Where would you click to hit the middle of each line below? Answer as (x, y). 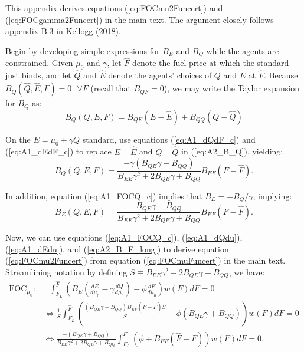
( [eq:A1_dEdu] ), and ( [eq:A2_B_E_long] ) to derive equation (117, 249)
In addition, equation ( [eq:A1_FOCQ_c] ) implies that (104, 195)
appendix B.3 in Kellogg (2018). (63, 31)
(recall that (111, 88)
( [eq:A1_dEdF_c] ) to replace (58, 151)
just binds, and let (38, 75)
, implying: (272, 195)
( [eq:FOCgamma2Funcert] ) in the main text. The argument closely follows (140, 19)
